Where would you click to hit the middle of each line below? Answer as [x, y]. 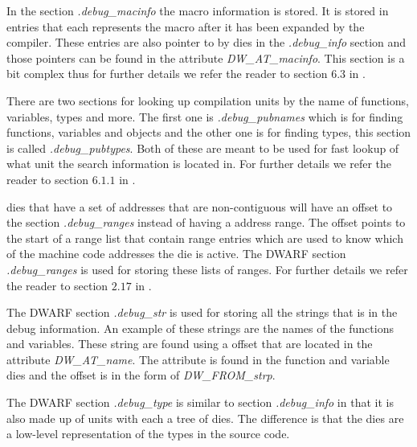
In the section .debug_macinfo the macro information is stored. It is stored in [198, 10]
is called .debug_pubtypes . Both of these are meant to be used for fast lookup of [203, 148]
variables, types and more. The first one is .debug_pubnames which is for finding [205, 116]
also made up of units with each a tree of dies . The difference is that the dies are [205, 418]
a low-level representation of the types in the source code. [148, 434]
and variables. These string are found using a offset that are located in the [190, 344]
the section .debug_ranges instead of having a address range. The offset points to [206, 222]
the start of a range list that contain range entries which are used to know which [205, 238]
